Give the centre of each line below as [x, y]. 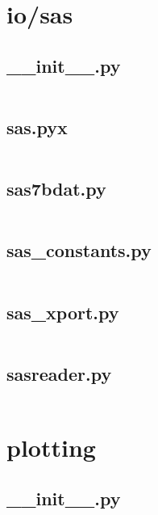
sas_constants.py [79, 250]
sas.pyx [37, 127]
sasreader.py [59, 373]
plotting [51, 447]
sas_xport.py [63, 312]
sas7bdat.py [56, 189]
